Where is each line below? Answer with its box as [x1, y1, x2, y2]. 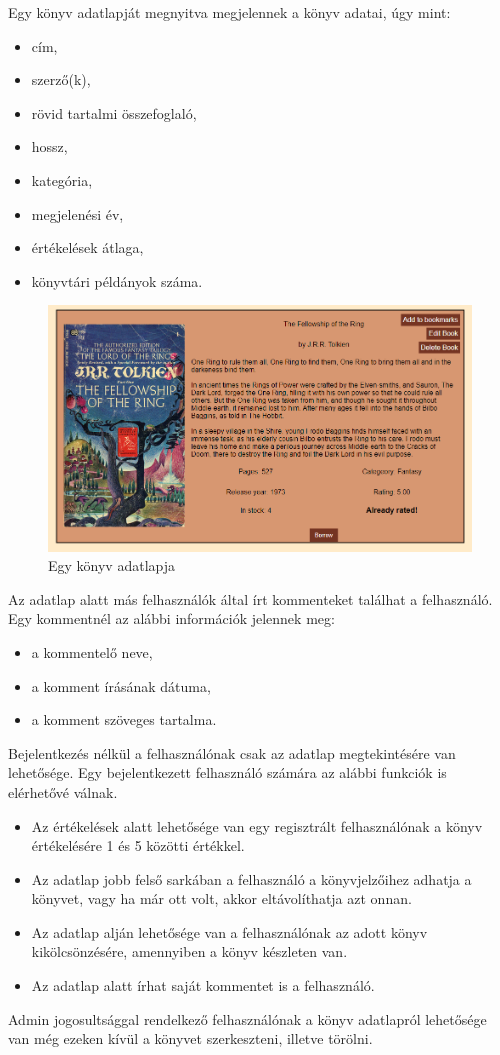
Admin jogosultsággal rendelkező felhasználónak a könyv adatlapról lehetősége [8, 1008, 487, 1029]
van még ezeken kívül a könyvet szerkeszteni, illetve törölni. [8, 1028, 373, 1049]
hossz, [31, 136, 68, 157]
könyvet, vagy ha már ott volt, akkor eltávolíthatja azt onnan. [31, 888, 412, 909]
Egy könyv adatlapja [48, 555, 176, 576]
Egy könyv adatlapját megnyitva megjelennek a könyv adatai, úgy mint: [8, 2, 451, 22]
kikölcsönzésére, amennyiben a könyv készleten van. [31, 941, 348, 962]
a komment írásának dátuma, [31, 675, 211, 696]
